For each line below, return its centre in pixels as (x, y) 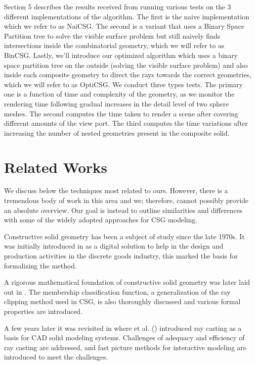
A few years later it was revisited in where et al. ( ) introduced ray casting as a (123, 328)
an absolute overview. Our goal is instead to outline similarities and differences (123, 210)
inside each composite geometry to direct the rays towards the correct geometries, (128, 75)
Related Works (56, 167)
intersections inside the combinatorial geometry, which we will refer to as (114, 45)
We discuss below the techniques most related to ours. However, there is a (116, 190)
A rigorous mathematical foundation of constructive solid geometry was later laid (127, 282)
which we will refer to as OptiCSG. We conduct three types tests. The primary (124, 84)
